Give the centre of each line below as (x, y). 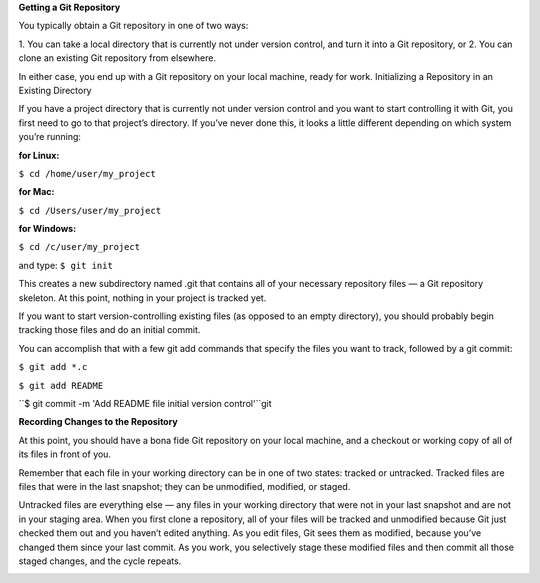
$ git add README (61, 385)
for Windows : (47, 229)
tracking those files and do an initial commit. (109, 330)
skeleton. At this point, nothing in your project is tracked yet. (142, 297)
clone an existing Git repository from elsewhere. (117, 58)
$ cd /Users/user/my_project (90, 210)
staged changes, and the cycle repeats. (100, 561)
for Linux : (39, 155)
